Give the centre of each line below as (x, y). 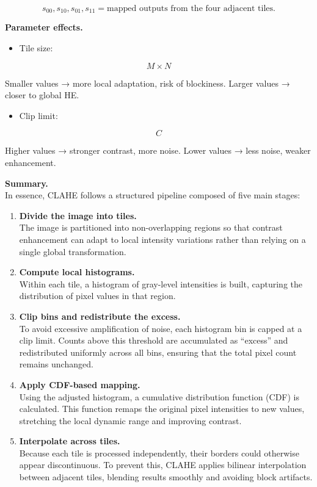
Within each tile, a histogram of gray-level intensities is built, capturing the (161, 283)
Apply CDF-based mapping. (80, 384)
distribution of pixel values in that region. (97, 296)
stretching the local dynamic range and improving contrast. (130, 420)
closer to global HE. (42, 95)
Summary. (27, 183)
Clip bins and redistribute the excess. (100, 316)
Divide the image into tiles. (78, 215)
